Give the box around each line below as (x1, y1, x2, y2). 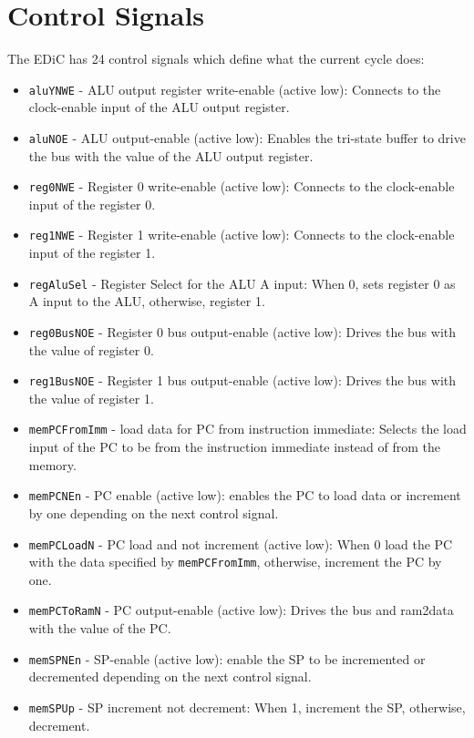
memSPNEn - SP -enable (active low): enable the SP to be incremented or (28, 649, 426, 668)
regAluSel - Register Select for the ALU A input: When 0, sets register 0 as (28, 273, 456, 292)
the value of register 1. (28, 388, 154, 407)
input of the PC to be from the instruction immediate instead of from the (28, 437, 441, 456)
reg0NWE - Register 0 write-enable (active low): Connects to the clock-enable (28, 177, 455, 196)
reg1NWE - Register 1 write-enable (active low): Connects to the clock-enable (28, 225, 455, 244)
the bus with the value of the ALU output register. (28, 146, 314, 165)
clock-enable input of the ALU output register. (28, 97, 290, 117)
